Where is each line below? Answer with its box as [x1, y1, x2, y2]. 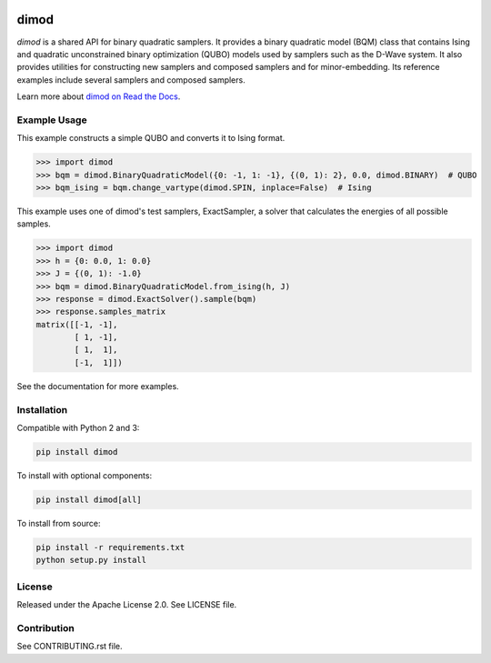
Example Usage [16, 114, 87, 126]
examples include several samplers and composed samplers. [16, 74, 245, 85]
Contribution [16, 621, 75, 634]
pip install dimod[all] [35, 494, 143, 505]
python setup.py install [35, 555, 147, 566]
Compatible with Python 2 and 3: [16, 422, 140, 433]
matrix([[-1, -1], [35, 319, 118, 329]
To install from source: [16, 517, 101, 528]
